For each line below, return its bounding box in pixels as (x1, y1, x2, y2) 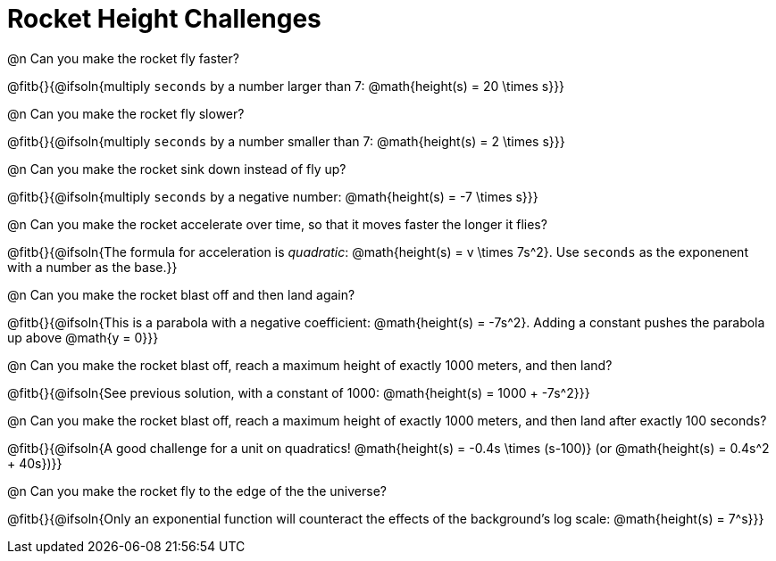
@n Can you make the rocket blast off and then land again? (7, 286, 355, 302)
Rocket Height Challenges (7, 4, 321, 34)
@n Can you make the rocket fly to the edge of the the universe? (7, 483, 387, 499)
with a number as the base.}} (7, 259, 178, 275)
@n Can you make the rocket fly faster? (7, 50, 239, 66)
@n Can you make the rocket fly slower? (7, 105, 245, 121)
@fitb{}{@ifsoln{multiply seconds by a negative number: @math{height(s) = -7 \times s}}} (7, 188, 538, 204)
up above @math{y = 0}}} (7, 329, 159, 345)
